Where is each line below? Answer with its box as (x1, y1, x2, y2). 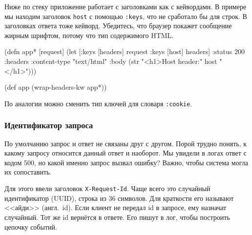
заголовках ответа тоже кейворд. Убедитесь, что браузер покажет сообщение (4, 20, 232, 31)
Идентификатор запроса (4, 119, 93, 131)
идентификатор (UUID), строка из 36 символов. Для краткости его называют (4, 193, 234, 203)
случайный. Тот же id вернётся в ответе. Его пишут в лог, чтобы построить (4, 212, 230, 222)
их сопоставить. (4, 167, 52, 177)
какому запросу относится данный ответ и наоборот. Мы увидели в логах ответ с (4, 148, 247, 158)
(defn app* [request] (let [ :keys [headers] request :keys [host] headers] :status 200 (4, 46, 245, 57)
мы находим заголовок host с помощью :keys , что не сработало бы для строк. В (4, 11, 247, 21)
